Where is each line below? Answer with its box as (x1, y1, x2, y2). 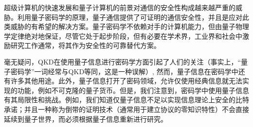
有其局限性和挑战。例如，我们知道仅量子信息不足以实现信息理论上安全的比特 (4, 95, 249, 105)
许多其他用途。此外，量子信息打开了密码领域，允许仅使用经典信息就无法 (10, 76, 242, 86)
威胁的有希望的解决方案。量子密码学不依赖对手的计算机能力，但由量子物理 (10, 21, 249, 32)
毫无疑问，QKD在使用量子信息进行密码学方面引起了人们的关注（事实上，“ (4, 56, 241, 66)
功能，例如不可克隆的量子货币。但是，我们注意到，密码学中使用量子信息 (17, 85, 249, 95)
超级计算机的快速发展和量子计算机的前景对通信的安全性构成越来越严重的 (4, 2, 235, 12)
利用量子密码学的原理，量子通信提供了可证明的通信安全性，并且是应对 (17, 12, 242, 22)
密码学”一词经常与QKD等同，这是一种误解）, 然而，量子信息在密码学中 (10, 66, 238, 76)
